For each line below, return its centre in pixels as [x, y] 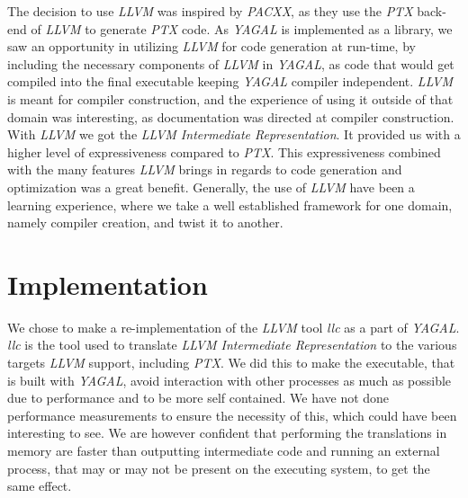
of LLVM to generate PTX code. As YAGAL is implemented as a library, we [242, 28]
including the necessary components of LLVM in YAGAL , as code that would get [231, 63]
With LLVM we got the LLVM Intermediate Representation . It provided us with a [234, 134]
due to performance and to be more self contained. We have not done [198, 398]
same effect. [40, 486]
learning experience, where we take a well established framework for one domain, [230, 205]
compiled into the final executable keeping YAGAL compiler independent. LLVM [230, 81]
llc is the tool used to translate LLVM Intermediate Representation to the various [232, 345]
